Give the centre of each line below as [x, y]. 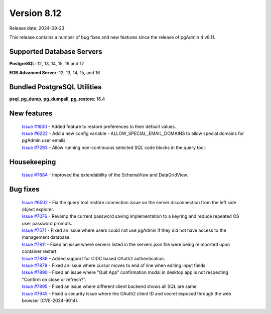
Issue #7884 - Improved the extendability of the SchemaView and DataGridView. [105, 175]
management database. [46, 237]
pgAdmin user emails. [44, 140]
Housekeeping [33, 162]
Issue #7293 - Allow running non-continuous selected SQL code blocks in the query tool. [114, 147]
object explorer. [38, 209]
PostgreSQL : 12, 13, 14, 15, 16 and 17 [47, 63]
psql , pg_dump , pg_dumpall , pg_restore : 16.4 [57, 99]
